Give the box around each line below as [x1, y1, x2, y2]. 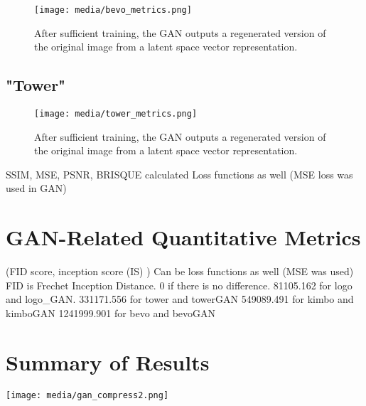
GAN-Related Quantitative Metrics [6, 223, 361, 252]
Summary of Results [6, 347, 210, 376]
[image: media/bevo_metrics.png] [34, 5, 192, 15]
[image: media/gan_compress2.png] [6, 390, 169, 400]
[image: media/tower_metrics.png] [34, 109, 198, 119]
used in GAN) [6, 181, 67, 196]
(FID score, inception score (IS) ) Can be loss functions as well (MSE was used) [6, 264, 354, 279]
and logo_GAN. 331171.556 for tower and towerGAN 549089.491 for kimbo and [6, 292, 354, 306]
